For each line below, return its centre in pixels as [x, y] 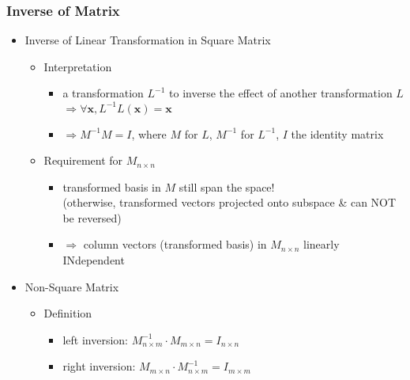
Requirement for [83, 160]
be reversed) [92, 217]
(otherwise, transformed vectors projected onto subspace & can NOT [229, 202]
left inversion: [95, 339]
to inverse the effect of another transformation [281, 93]
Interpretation [78, 66]
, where [149, 133]
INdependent [94, 260]
